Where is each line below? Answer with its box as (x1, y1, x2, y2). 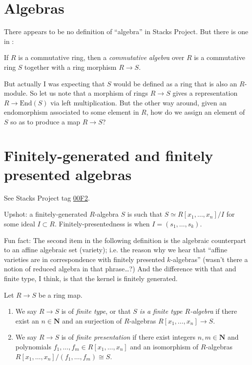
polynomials (15, 341, 52, 351)
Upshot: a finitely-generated (4, 209, 87, 219)
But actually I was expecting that (4, 78, 105, 88)
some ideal (4, 218, 35, 228)
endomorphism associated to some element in (4, 107, 139, 117)
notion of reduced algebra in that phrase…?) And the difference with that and (4, 264, 236, 274)
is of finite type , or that (61, 306, 131, 316)
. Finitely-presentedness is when (54, 218, 150, 228)
